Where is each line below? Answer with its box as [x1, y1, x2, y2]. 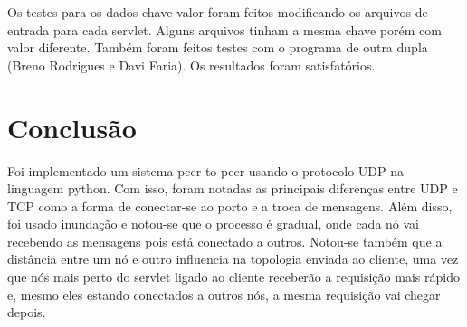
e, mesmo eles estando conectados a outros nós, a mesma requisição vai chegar [7, 285, 441, 304]
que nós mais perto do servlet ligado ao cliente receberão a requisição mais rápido [7, 267, 460, 286]
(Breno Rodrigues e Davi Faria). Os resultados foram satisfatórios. [7, 55, 376, 74]
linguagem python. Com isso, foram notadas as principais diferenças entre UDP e [7, 179, 458, 198]
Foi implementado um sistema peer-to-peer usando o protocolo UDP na [7, 161, 405, 180]
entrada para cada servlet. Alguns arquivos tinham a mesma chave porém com [7, 20, 442, 39]
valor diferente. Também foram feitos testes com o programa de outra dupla [7, 38, 428, 57]
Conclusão [7, 108, 137, 145]
